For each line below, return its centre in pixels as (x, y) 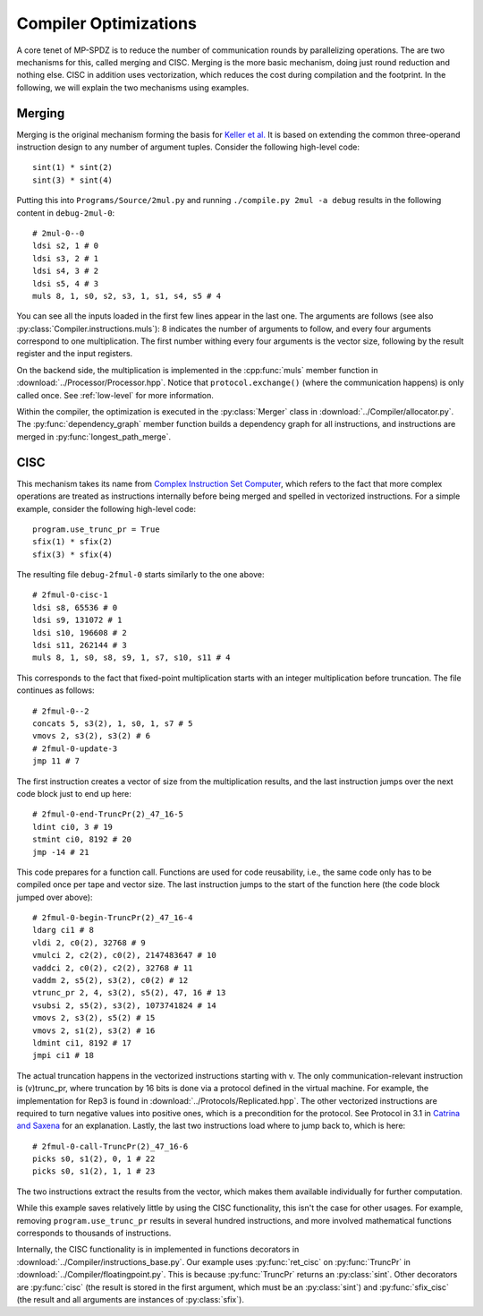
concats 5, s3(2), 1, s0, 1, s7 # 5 (113, 723)
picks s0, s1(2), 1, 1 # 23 (94, 1171)
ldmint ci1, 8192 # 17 (82, 1043)
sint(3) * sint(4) (73, 180)
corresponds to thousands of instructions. (94, 1233)
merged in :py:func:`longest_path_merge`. (94, 436)
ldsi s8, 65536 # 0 (75, 607)
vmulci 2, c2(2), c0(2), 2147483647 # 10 (124, 955)
